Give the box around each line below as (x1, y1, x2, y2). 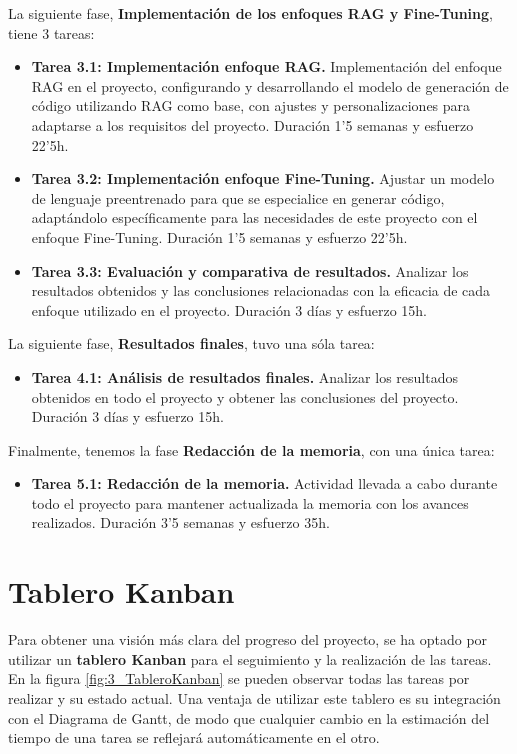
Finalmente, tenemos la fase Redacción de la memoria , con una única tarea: (8, 439, 495, 460)
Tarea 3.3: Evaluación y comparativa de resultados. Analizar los (31, 260, 469, 281)
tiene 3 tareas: (8, 22, 95, 43)
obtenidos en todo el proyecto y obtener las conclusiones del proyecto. (31, 386, 459, 407)
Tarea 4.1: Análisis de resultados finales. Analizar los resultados (31, 366, 458, 387)
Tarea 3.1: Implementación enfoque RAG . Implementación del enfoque (31, 56, 502, 77)
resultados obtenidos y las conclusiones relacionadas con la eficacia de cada (31, 280, 491, 301)
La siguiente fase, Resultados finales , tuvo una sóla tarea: (8, 333, 375, 354)
